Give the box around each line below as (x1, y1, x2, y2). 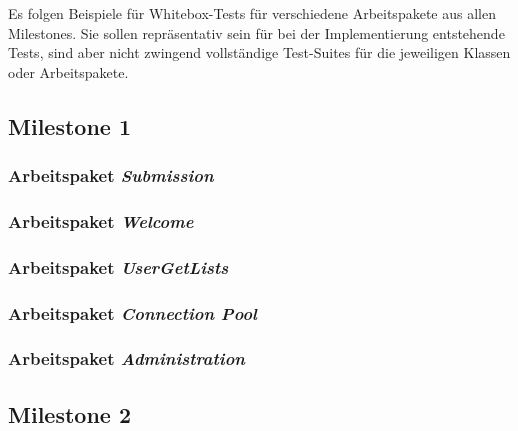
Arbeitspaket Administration (8, 346, 245, 371)
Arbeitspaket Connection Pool (8, 300, 257, 325)
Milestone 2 (8, 398, 131, 429)
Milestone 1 (8, 110, 131, 141)
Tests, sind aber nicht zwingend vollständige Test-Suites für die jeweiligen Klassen (8, 42, 511, 63)
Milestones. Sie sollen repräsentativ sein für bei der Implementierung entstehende (8, 22, 505, 43)
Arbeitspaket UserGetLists (8, 254, 229, 279)
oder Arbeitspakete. (8, 61, 129, 82)
